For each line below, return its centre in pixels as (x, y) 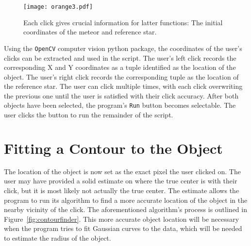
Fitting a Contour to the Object (113, 148)
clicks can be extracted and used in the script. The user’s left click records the (120, 57)
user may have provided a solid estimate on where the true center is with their (121, 181)
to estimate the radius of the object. (58, 238)
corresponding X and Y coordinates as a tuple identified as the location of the (120, 67)
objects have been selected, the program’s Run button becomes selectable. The (120, 105)
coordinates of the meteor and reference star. (90, 32)
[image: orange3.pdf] (58, 7)
